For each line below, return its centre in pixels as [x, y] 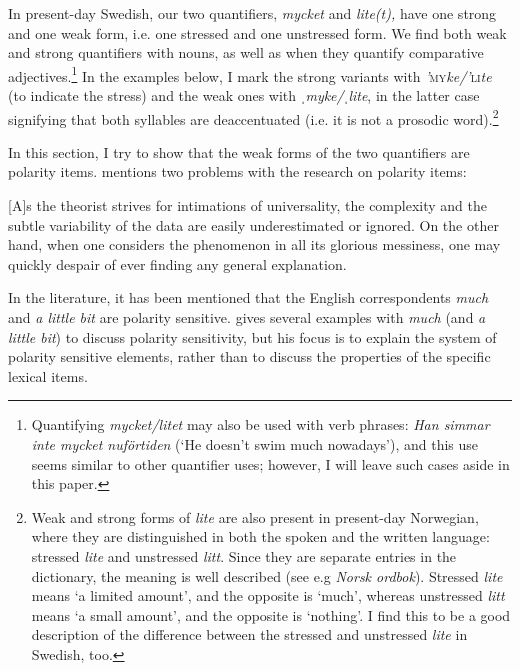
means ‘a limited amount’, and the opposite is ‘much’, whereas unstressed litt [268, 595]
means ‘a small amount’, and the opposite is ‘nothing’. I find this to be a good [271, 614]
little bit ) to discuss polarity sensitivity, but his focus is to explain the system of [252, 336]
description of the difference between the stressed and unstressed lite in [249, 634]
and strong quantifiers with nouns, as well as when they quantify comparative [246, 52]
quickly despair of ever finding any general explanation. [177, 263]
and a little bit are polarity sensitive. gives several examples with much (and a [247, 317]
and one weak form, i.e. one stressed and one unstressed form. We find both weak [257, 32]
